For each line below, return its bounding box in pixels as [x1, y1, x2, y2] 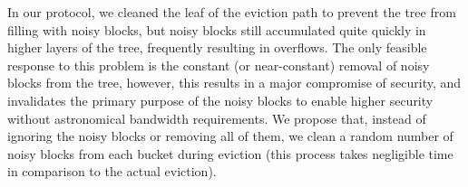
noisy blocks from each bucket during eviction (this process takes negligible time [7, 144, 453, 163]
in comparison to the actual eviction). [7, 162, 217, 181]
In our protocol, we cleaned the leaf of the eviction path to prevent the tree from [7, 3, 456, 21]
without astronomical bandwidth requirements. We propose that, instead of [7, 108, 426, 127]
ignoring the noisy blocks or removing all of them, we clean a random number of [7, 126, 453, 145]
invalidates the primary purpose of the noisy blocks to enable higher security [7, 90, 434, 109]
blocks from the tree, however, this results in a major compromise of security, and [7, 73, 462, 92]
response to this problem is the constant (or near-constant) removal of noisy [7, 55, 430, 74]
